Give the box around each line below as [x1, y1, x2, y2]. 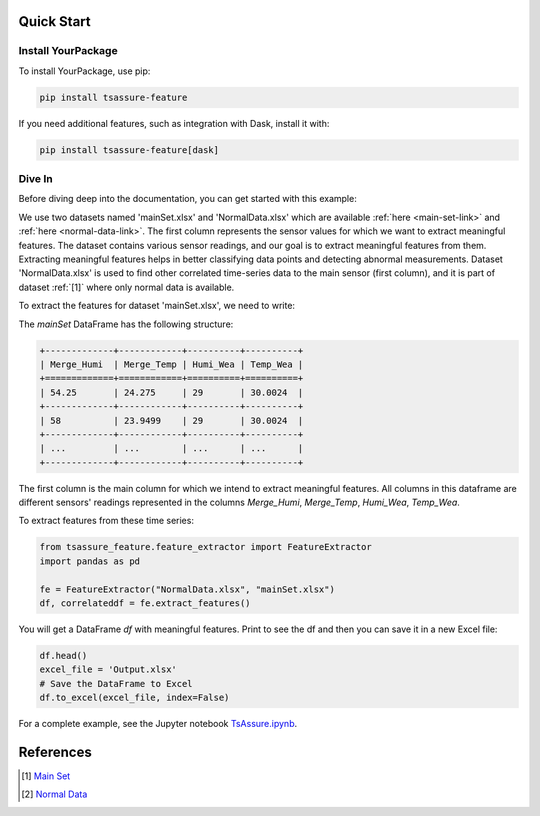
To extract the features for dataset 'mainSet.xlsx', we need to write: [18, 300, 295, 312]
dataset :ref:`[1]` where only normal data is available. [18, 281, 235, 293]
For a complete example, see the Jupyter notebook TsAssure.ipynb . [18, 718, 298, 730]
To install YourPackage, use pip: [18, 65, 151, 77]
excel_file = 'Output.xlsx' [39, 664, 177, 675]
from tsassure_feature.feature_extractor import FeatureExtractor [39, 541, 372, 553]
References [18, 743, 92, 760]
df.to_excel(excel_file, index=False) [39, 692, 230, 704]
